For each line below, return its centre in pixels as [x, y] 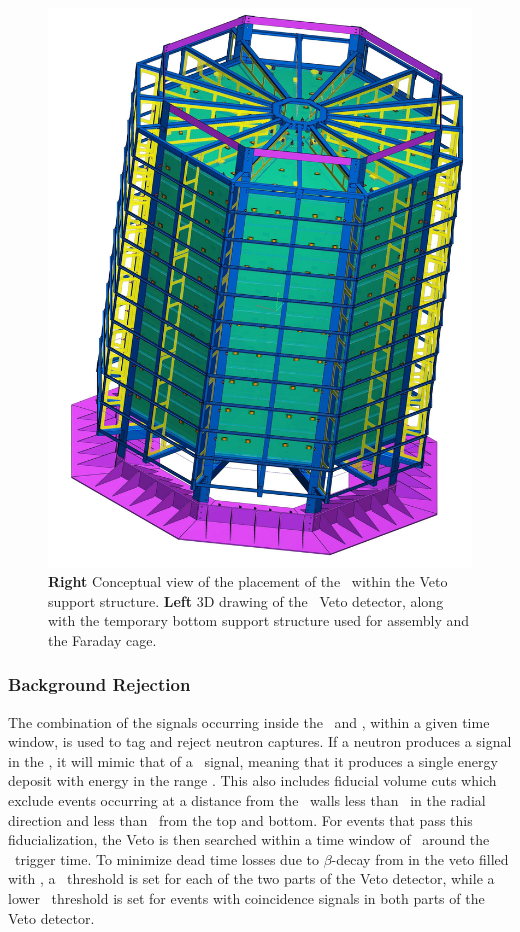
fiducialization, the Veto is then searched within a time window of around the [249, 839]
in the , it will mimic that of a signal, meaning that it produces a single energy [253, 760]
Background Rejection [99, 684]
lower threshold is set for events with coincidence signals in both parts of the [246, 898]
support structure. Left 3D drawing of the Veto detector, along [246, 600]
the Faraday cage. [102, 639]
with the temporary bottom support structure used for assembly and [259, 620]
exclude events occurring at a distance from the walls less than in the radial [247, 800]
